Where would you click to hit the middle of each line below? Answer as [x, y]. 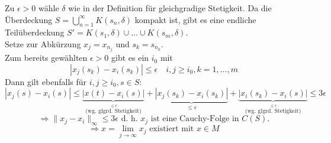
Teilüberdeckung [35, 32]
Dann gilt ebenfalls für [46, 81]
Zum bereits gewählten [46, 58]
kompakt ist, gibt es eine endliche [195, 19]
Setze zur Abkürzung [43, 43]
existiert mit [172, 129]
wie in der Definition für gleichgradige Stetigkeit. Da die [170, 8]
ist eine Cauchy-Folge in [195, 119]
